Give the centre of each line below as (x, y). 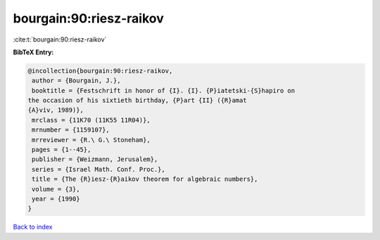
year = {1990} (56, 199)
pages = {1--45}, (62, 150)
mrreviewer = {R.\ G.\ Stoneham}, (91, 140)
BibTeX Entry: (33, 52)
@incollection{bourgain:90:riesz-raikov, (100, 71)
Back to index (33, 227)
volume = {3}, (56, 189)
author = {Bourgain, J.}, (76, 81)
